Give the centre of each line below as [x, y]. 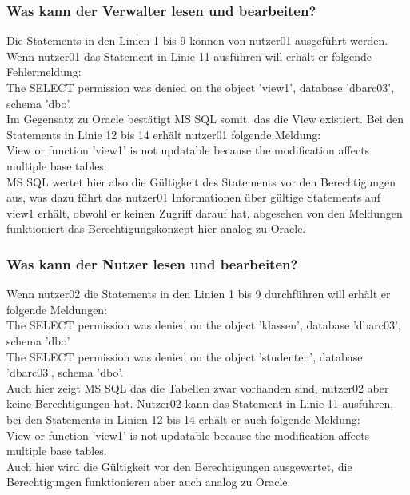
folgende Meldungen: [57, 309]
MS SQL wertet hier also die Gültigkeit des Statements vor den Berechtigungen [201, 181]
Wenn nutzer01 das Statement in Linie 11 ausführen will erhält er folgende [189, 56]
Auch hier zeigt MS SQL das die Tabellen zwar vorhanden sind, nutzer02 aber [198, 387]
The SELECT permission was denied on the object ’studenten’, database [185, 356]
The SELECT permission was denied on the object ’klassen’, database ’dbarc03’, [204, 325]
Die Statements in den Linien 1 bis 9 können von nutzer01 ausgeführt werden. [197, 40]
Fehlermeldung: [44, 72]
